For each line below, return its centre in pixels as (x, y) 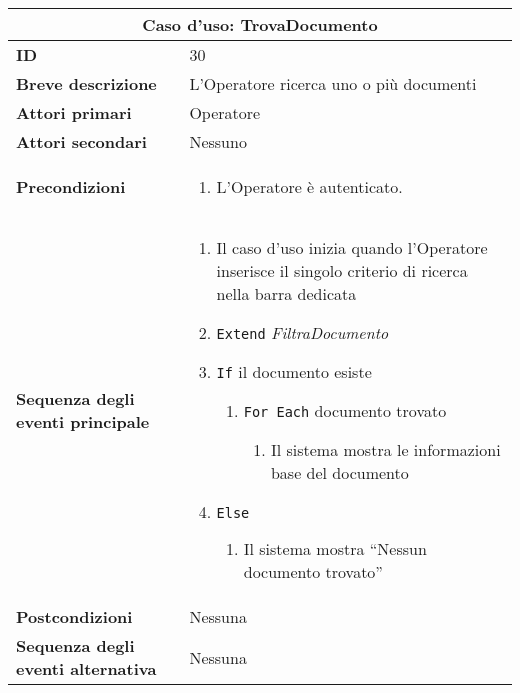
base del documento (339, 472)
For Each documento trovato (345, 410)
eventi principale (83, 421)
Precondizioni (71, 186)
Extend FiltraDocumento (302, 332)
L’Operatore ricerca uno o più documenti (333, 83)
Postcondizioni (74, 616)
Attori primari (74, 112)
